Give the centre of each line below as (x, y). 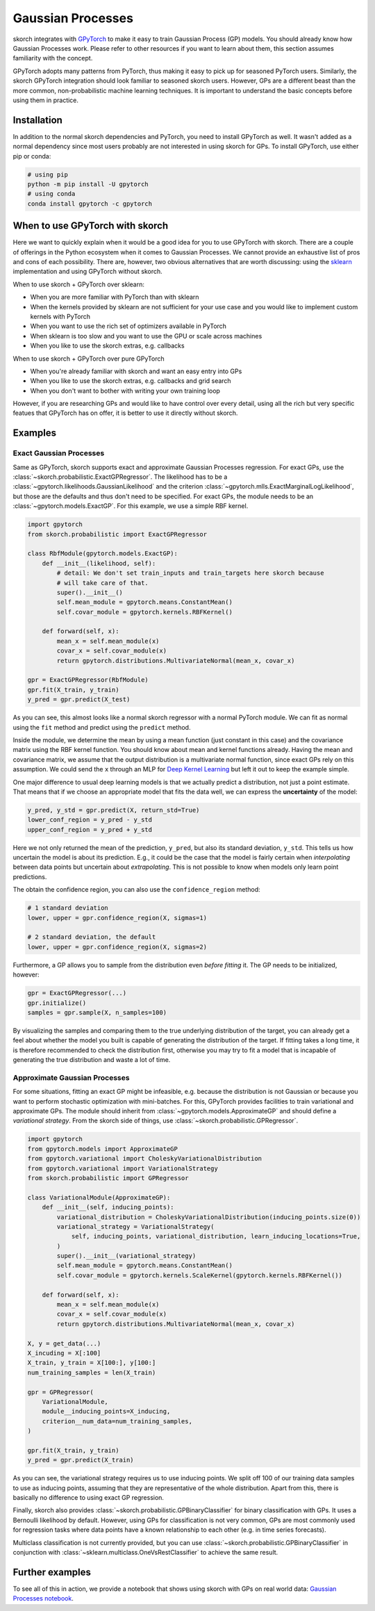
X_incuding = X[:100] (64, 1353)
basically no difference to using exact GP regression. (89, 1498)
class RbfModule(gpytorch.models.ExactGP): (103, 554)
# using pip (48, 174)
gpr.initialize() (57, 1003)
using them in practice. (46, 100)
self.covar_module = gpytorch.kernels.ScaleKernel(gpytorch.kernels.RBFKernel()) (200, 1275)
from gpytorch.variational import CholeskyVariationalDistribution (145, 1159)
